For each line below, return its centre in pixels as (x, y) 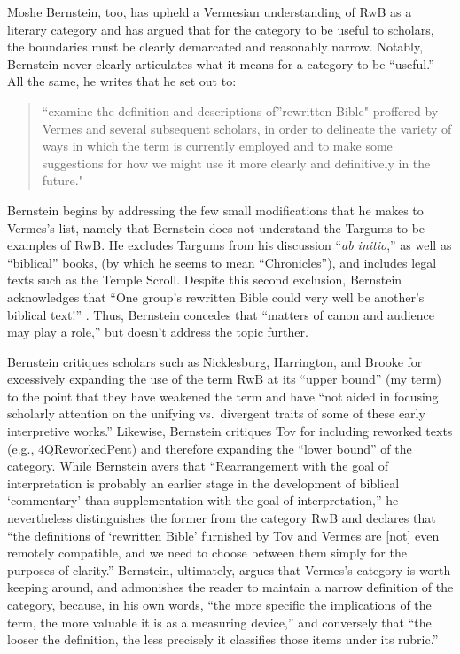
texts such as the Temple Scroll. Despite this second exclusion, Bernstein (205, 280)
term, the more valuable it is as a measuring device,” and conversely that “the (219, 622)
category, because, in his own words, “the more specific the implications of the (219, 604)
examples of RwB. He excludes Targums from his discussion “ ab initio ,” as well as (230, 245)
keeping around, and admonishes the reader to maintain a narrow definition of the (230, 587)
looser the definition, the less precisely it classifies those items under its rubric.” (223, 639)
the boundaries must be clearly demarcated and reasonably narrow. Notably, (215, 47)
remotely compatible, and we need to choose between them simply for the (207, 553)
